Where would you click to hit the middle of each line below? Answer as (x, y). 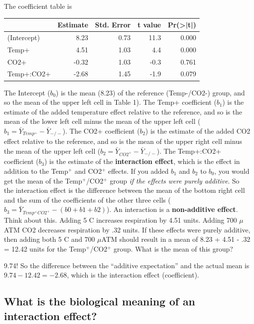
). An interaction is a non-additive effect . (172, 209)
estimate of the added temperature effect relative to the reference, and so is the (123, 111)
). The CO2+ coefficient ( (101, 130)
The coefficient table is (38, 6)
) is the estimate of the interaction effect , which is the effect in (142, 161)
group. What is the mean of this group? (173, 248)
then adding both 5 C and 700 (50, 239)
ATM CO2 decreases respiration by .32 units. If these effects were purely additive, (127, 229)
